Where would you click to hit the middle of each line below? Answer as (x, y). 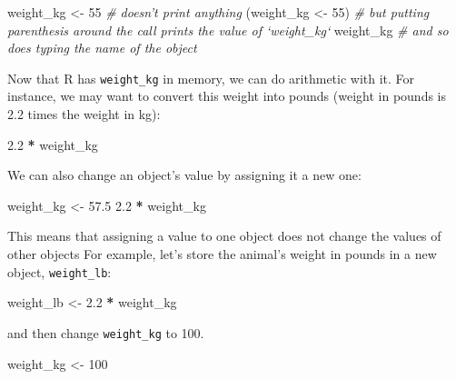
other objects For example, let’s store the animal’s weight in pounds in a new (222, 254)
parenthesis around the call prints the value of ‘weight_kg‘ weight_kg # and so (228, 30)
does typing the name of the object (102, 48)
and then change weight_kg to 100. (106, 332)
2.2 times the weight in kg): (84, 114)
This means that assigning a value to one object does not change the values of (224, 236)
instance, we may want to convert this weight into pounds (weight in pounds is (227, 96)
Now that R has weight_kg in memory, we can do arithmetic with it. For (211, 78)
